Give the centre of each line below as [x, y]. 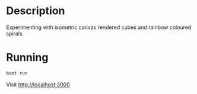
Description [36, 11]
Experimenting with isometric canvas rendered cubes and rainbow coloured [99, 27]
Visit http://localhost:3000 [38, 85]
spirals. [15, 33]
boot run [17, 73]
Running [27, 58]
